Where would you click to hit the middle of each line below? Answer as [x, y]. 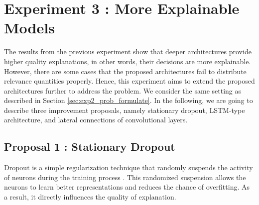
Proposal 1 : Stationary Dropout [90, 147]
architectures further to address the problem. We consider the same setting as [123, 90]
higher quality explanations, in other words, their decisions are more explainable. [128, 61]
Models [29, 28]
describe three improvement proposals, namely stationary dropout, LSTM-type [125, 110]
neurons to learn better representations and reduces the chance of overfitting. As [127, 187]
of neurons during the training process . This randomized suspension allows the [125, 177]
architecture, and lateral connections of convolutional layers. [96, 120]
